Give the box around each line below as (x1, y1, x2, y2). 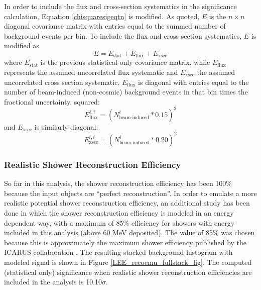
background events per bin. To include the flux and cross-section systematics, (4, 30, 242, 41)
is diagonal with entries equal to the (138, 76, 249, 87)
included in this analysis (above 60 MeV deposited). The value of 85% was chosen (4, 227, 255, 238)
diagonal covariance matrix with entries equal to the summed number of (4, 21, 226, 31)
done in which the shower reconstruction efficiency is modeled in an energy (4, 207, 234, 218)
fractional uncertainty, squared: (4, 96, 100, 107)
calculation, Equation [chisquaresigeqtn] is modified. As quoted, (4, 11, 200, 21)
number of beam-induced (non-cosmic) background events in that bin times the (4, 86, 248, 97)
